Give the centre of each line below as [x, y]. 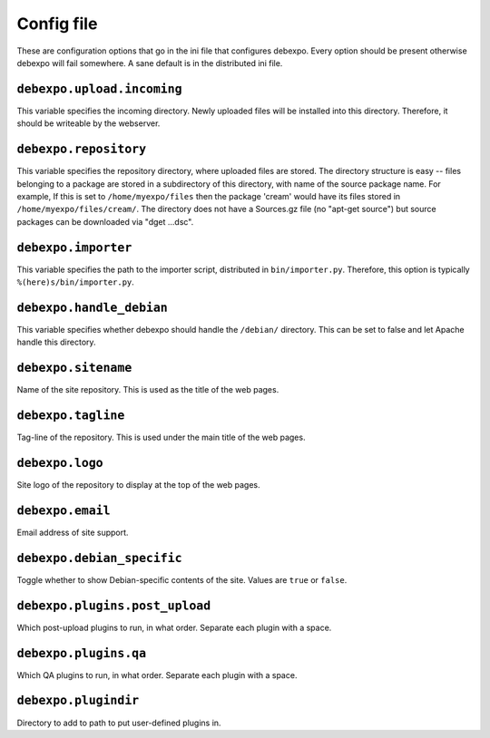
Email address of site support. [73, 532]
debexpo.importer [74, 248]
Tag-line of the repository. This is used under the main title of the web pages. [161, 437]
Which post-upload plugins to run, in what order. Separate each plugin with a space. [174, 627]
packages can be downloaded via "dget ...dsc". [105, 221]
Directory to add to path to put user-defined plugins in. [119, 723]
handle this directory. [56, 342]
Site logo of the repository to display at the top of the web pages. [138, 485]
